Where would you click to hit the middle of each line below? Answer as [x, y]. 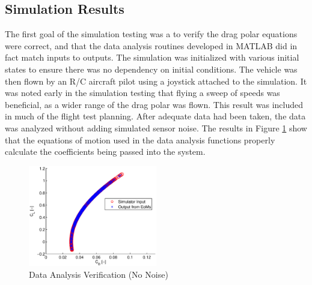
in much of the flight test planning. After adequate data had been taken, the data [155, 116]
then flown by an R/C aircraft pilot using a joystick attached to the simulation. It [156, 81]
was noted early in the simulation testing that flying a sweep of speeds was [142, 93]
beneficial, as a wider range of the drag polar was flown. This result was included [154, 104]
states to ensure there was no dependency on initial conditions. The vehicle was [151, 69]
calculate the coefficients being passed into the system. [105, 151]
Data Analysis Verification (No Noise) [99, 274]
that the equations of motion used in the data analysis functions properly [140, 139]
